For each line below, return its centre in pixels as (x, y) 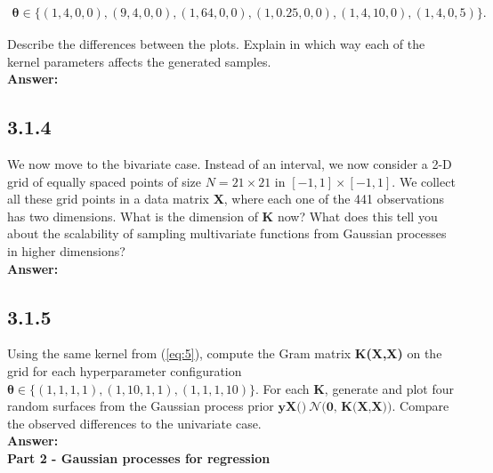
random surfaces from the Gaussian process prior (141, 406)
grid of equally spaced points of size (105, 181)
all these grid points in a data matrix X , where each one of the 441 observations (226, 199)
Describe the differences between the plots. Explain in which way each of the (216, 44)
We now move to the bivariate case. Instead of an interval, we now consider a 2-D (230, 164)
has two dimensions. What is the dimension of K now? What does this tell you (222, 216)
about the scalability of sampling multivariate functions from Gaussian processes (227, 233)
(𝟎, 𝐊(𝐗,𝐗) (355, 408)
